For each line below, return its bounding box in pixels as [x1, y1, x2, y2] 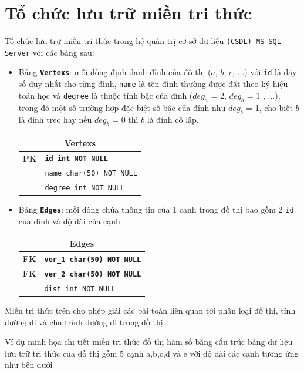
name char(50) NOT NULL [45, 169, 137, 178]
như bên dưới [5, 358, 53, 371]
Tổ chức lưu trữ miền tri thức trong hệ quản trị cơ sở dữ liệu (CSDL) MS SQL [5, 35, 281, 47]
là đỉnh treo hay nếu [18, 113, 92, 126]
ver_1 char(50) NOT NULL [44, 256, 141, 264]
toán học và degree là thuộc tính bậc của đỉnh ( [18, 89, 193, 101]
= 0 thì [112, 113, 139, 126]
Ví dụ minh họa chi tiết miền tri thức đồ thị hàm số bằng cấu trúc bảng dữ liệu [5, 335, 293, 348]
